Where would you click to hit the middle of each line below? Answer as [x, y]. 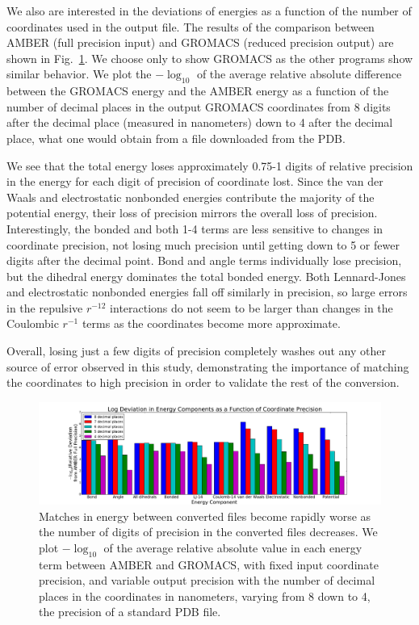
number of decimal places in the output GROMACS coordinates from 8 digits [199, 106]
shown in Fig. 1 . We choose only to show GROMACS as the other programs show [210, 58]
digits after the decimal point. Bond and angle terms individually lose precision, [204, 260]
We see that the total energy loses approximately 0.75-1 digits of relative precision [210, 165]
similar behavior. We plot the [79, 74]
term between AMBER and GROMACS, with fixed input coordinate [209, 564]
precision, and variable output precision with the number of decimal [207, 580]
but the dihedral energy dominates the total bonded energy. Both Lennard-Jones [206, 276]
